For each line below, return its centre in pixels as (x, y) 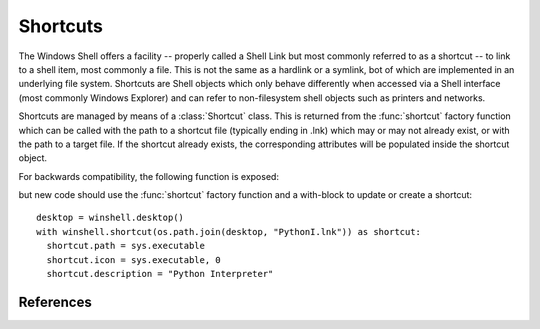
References (55, 301)
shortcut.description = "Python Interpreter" (160, 274)
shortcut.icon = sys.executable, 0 (134, 259)
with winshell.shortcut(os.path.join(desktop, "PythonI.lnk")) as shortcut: (229, 231)
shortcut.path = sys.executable (125, 246)
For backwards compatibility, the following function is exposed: (149, 176)
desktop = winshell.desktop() (110, 218)
